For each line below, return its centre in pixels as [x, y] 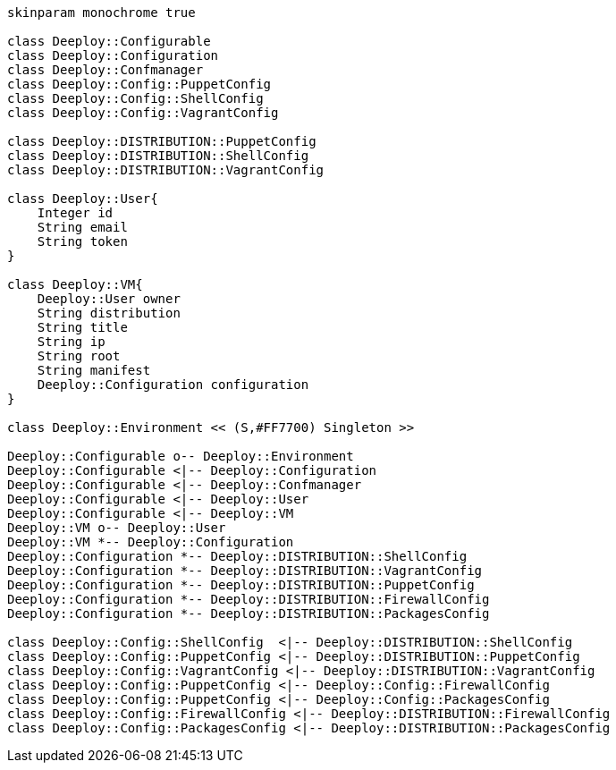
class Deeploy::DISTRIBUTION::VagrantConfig [166, 170]
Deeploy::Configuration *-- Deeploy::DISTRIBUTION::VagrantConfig [245, 571]
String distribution [109, 313]
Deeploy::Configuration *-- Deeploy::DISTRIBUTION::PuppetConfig [241, 585]
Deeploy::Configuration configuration [173, 385]
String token [82, 241]
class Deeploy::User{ [83, 199]
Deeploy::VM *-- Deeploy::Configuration [151, 542]
